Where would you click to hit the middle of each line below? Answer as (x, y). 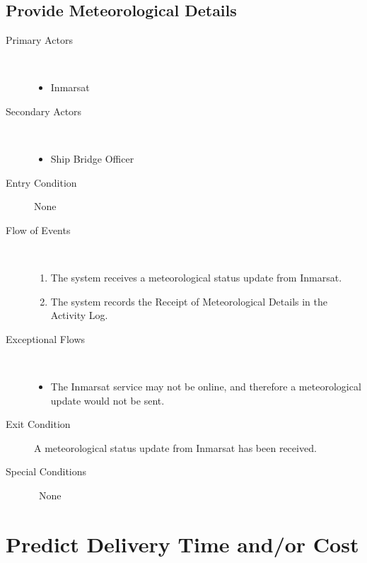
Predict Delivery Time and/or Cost (182, 544)
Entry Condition (41, 182)
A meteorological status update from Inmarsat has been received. (175, 447)
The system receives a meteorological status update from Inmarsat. (196, 278)
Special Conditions (46, 471)
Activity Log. (79, 315)
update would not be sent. (107, 400)
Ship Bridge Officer (92, 159)
